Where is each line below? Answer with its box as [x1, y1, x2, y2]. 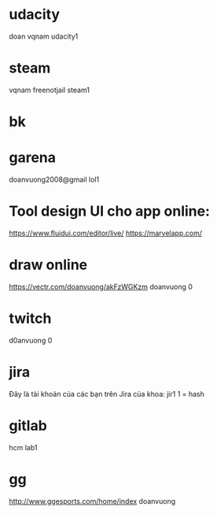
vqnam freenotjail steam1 [9, 85, 90, 94]
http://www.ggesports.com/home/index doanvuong [9, 496, 176, 505]
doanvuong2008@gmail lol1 [9, 175, 100, 184]
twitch [9, 309, 52, 327]
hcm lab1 [9, 442, 38, 452]
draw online [9, 256, 88, 274]
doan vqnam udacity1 [9, 31, 79, 41]
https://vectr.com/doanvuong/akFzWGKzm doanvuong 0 [9, 282, 193, 291]
